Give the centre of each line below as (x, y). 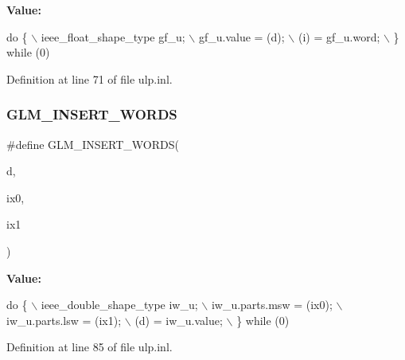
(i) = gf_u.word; (339, 36)
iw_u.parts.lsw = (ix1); (64, 320)
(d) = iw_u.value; (179, 320)
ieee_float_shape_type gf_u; (113, 36)
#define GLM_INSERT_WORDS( (93, 144)
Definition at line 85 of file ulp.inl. (90, 347)
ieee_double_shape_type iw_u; (119, 305)
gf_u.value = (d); (241, 36)
